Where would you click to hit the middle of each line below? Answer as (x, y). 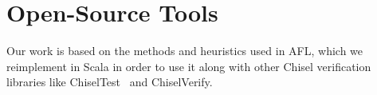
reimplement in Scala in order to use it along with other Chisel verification (189, 66)
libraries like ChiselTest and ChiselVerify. (110, 82)
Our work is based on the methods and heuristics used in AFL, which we (185, 51)
